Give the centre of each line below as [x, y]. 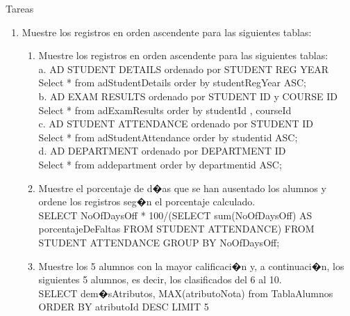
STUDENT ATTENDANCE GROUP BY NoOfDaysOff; [159, 242]
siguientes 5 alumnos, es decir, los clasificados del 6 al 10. [160, 279]
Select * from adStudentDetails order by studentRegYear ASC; [172, 82]
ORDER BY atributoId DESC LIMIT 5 [124, 307]
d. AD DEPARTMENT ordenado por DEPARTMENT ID [162, 151]
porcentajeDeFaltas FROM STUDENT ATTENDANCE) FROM [176, 229]
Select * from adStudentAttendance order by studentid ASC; [168, 137]
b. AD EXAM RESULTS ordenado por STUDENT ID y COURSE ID [188, 96]
